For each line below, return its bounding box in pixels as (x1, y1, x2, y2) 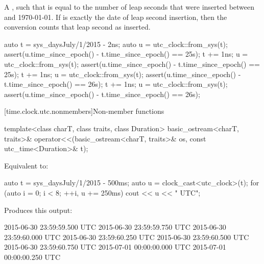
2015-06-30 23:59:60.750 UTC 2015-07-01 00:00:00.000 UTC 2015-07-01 (4, 242, 226, 252)
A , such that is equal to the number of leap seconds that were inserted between (4, 2, 255, 12)
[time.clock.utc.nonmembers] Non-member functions (4, 106, 164, 116)
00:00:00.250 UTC (4, 251, 61, 262)
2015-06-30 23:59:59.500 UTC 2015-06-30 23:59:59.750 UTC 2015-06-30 (4, 222, 226, 232)
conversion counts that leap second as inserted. (4, 21, 151, 32)
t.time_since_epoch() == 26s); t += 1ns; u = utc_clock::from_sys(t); (4, 79, 228, 89)
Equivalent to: (4, 160, 49, 171)
